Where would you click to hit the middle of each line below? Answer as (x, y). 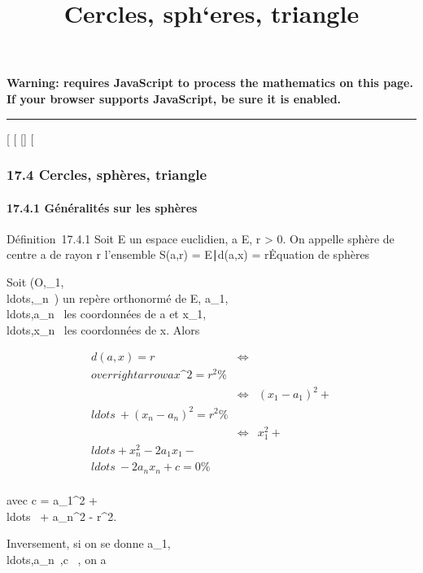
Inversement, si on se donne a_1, (89, 543)
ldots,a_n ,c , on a (57, 559)
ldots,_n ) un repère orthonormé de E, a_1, (118, 297)
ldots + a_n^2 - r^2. (62, 516)
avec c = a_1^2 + (52, 499)
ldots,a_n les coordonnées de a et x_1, (107, 314)
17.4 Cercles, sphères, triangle (107, 175)
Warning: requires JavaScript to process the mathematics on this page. (210, 83)
